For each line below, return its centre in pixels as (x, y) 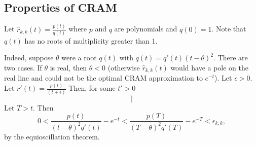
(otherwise (124, 68)
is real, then (68, 68)
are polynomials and (146, 29)
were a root (79, 58)
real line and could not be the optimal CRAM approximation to (103, 78)
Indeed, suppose (29, 58)
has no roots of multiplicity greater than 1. (91, 40)
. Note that (229, 29)
